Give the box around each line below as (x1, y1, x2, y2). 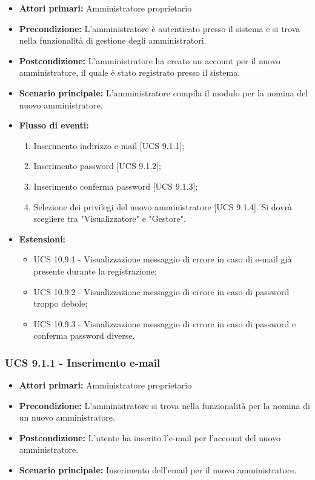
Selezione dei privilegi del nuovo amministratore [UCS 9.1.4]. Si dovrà (33, 200, 293, 213)
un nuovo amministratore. (19, 411, 115, 424)
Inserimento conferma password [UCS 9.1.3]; (33, 179, 198, 192)
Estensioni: (19, 232, 66, 245)
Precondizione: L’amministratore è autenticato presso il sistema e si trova (19, 22, 300, 35)
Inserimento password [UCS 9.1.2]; (33, 159, 161, 172)
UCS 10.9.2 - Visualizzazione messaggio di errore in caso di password (33, 285, 290, 298)
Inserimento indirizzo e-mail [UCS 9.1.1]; (33, 139, 185, 152)
